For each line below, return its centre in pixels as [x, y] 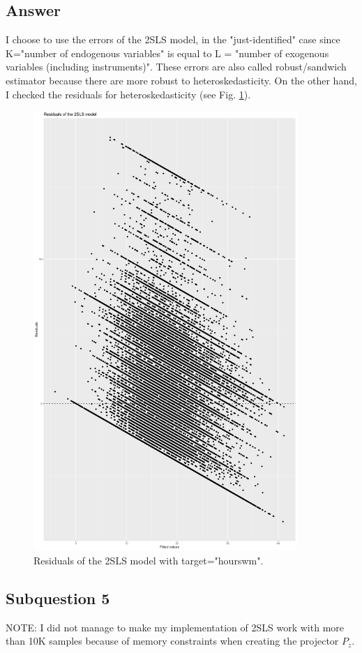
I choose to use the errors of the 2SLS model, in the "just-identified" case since [173, 39]
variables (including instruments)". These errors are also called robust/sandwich [176, 67]
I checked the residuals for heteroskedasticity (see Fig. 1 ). [128, 94]
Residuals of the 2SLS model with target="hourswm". [149, 561]
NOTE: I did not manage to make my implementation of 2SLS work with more [175, 627]
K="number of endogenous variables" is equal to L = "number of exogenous [167, 53]
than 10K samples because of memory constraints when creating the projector [172, 641]
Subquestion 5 [58, 598]
